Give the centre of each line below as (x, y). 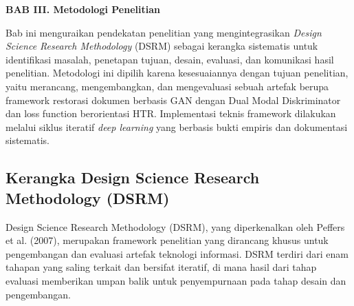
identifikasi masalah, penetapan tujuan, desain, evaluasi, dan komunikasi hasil (170, 59)
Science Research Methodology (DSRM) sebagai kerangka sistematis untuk (162, 46)
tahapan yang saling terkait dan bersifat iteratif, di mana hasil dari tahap (161, 267)
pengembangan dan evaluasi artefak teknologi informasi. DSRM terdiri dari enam (177, 253)
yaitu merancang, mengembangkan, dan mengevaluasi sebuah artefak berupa (167, 86)
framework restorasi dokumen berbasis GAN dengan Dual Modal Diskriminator (173, 100)
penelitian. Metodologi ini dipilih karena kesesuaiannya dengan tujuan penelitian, (177, 73)
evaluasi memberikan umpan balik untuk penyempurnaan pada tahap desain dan (176, 280)
